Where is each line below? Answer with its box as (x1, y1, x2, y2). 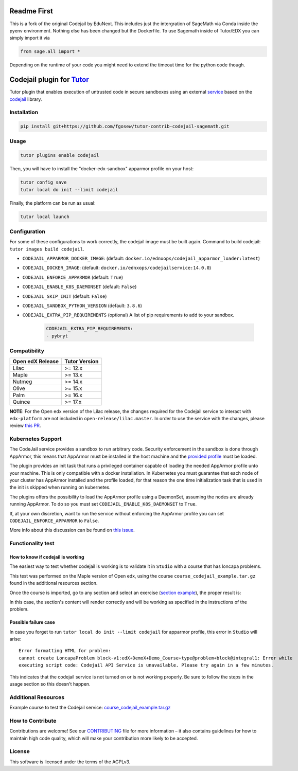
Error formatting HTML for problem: (19, 648, 111, 654)
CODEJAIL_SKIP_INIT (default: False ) (22, 293, 107, 299)
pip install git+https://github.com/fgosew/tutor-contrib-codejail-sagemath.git (20, 123, 230, 130)
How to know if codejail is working (9, 553, 84, 560)
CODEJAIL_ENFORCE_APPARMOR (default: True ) (22, 274, 124, 280)
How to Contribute (9, 717, 57, 724)
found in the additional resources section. (9, 580, 98, 586)
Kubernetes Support (9, 435, 62, 442)
